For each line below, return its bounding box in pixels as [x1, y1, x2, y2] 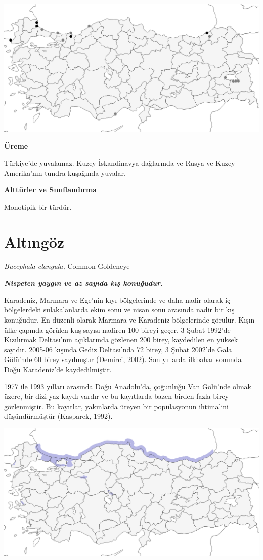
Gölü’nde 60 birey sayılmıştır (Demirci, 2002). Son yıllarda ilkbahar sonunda [4, 354, 242, 365]
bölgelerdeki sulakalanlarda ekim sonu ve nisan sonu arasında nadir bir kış [4, 304, 235, 315]
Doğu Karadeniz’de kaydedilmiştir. [4, 364, 112, 375]
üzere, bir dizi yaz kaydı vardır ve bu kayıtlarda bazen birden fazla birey [4, 391, 229, 402]
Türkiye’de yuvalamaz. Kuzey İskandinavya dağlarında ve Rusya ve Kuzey [4, 157, 235, 168]
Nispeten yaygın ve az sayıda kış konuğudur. [4, 277, 163, 288]
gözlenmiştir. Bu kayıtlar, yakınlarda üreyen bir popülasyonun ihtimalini [4, 401, 229, 411]
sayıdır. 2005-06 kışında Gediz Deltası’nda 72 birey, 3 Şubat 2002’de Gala [4, 344, 232, 354]
